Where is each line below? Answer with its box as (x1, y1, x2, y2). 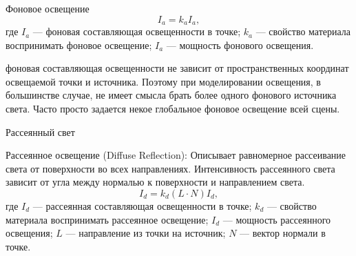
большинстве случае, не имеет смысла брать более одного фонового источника (6, 88, 337, 102)
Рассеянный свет (6, 124, 75, 139)
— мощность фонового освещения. (166, 37, 314, 52)
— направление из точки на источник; (65, 226, 226, 240)
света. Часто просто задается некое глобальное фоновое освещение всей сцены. (6, 101, 340, 116)
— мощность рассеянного (222, 212, 331, 226)
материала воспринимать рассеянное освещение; (6, 212, 209, 226)
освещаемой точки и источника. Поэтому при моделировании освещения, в (6, 74, 321, 88)
